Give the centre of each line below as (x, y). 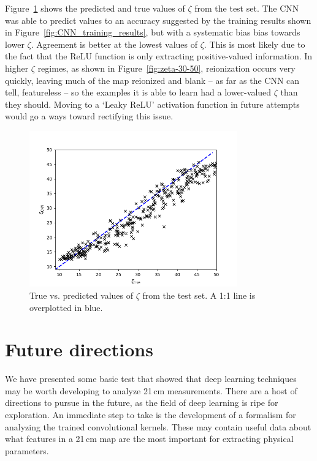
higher (17, 68)
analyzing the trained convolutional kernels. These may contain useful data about (158, 426)
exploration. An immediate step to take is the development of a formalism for (151, 415)
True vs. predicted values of (82, 295)
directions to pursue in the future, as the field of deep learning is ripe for (142, 403)
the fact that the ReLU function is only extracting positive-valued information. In (159, 56)
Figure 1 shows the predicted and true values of (95, 8)
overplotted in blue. (66, 307)
